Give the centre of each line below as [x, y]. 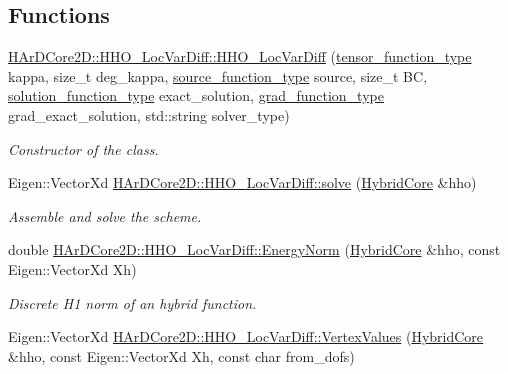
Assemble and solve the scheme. [105, 215]
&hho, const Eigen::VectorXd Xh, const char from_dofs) [181, 355]
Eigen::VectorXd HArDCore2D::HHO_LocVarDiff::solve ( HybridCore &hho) [242, 182]
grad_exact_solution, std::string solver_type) [149, 114]
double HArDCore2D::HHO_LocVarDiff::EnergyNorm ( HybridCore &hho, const [254, 249]
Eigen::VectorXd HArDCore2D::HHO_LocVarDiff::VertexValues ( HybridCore [246, 336]
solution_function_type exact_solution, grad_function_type [196, 95]
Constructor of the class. [83, 148]
